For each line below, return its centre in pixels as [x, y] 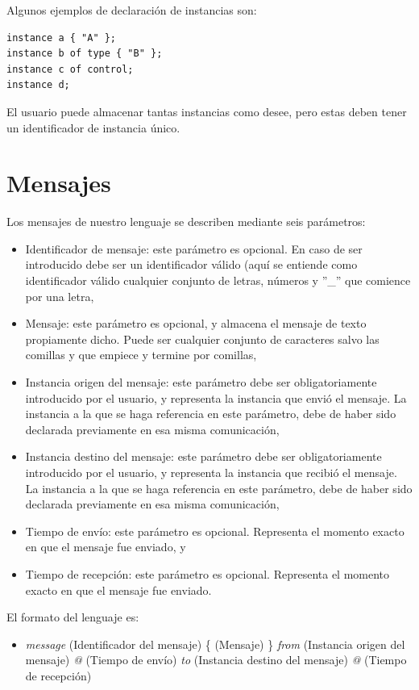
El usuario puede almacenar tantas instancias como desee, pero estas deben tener [207, 111]
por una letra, [60, 296]
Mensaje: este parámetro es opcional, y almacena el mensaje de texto [196, 323]
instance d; [38, 85]
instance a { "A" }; [62, 38]
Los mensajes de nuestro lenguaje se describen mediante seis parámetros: [186, 222]
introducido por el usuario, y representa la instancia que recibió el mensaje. [211, 472]
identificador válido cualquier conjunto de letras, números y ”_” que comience [218, 280]
